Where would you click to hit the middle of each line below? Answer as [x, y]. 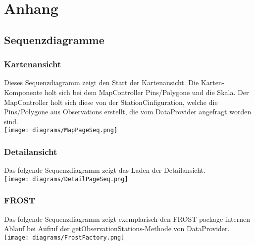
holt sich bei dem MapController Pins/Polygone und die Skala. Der [147, 92]
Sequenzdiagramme [54, 39]
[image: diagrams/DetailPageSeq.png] [66, 179]
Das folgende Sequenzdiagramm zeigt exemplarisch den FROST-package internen [127, 219]
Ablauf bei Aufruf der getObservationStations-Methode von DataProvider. [117, 228]
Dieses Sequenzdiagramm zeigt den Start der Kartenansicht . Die [102, 82]
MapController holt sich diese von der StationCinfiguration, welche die [111, 102]
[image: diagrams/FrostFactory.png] [64, 237]
